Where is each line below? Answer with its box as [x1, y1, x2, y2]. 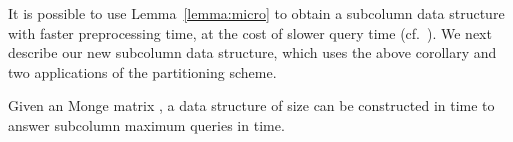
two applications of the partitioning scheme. [8, 61, 277, 82]
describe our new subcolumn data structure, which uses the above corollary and [8, 42, 497, 63]
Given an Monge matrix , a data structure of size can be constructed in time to [8, 95, 495, 116]
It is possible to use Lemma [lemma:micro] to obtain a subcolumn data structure [8, 3, 505, 23]
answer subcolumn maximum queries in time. [8, 114, 285, 135]
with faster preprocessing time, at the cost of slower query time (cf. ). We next [8, 22, 492, 43]
